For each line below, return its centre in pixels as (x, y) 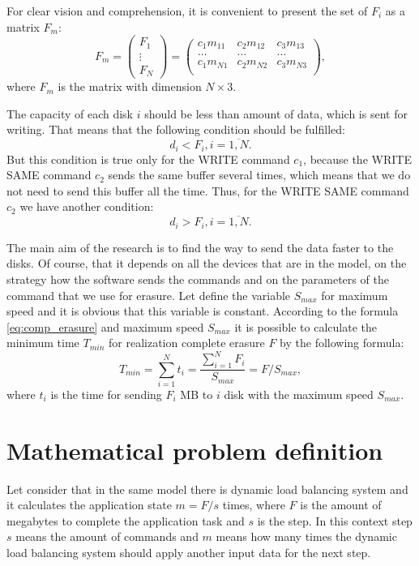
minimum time (43, 343)
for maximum (355, 295)
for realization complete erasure (187, 343)
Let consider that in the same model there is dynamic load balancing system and (207, 489)
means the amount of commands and (107, 536)
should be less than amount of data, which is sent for (276, 113)
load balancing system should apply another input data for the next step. (189, 553)
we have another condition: (87, 206)
